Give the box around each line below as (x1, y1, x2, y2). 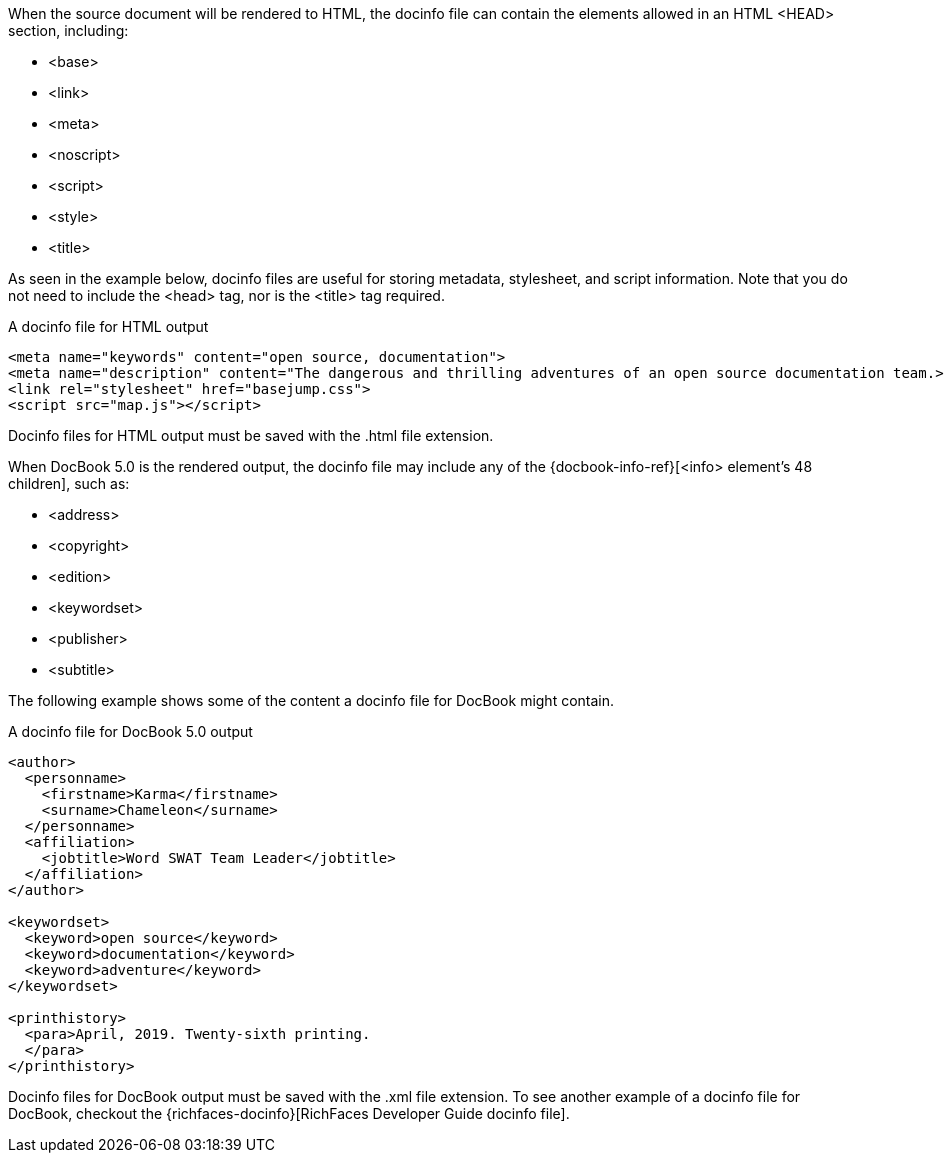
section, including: (8, 22, 129, 39)
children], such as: (8, 475, 130, 492)
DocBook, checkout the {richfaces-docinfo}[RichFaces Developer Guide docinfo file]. (8, 1105, 570, 1122)
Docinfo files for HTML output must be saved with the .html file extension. (8, 427, 494, 444)
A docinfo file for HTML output (8, 318, 209, 335)
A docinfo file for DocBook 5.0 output (8, 723, 253, 740)
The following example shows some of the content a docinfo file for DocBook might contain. (8, 692, 615, 709)
